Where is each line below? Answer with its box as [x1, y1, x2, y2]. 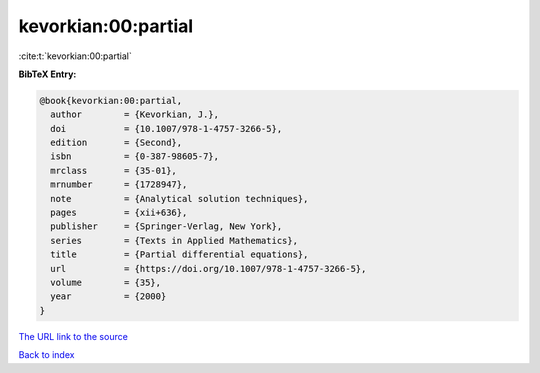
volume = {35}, [50, 277, 162, 288]
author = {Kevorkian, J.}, [50, 109, 220, 120]
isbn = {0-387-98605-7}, [50, 151, 220, 162]
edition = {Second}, [50, 137, 183, 149]
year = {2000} [50, 291, 167, 302]
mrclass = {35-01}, [50, 165, 177, 176]
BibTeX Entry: [18, 68, 77, 80]
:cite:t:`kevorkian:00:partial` [18, 50, 132, 62]
